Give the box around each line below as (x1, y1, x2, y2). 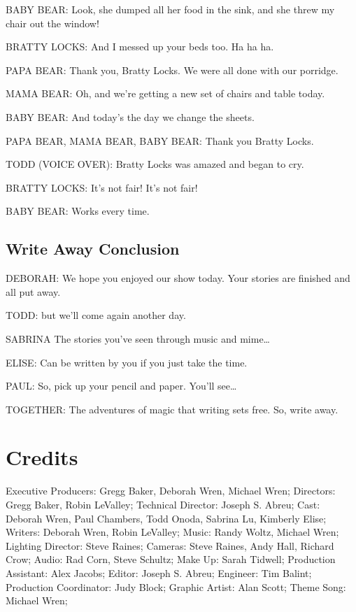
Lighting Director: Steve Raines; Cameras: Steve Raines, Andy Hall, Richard (6, 538, 334, 553)
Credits (6, 443, 78, 471)
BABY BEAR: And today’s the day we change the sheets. (6, 109, 255, 124)
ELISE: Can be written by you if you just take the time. (6, 355, 248, 369)
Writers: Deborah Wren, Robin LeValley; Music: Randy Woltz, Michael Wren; (6, 525, 339, 539)
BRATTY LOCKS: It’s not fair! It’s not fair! (6, 180, 198, 194)
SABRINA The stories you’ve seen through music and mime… (6, 331, 270, 346)
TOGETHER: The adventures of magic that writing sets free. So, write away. (6, 401, 339, 416)
